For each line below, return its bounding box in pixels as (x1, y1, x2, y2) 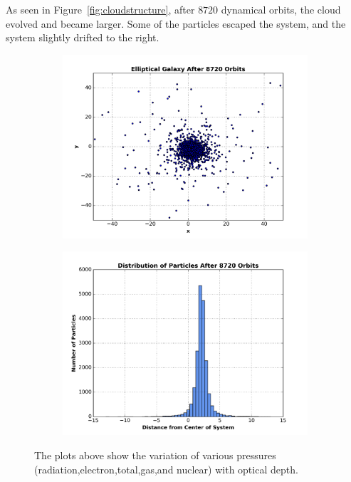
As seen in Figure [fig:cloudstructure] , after (6, 2, 195, 16)
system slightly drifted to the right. (6, 30, 159, 45)
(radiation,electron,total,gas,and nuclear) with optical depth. (34, 461, 298, 476)
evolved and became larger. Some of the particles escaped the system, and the (6, 16, 346, 31)
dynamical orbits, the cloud (221, 2, 341, 16)
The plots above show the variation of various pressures (34, 447, 276, 462)
